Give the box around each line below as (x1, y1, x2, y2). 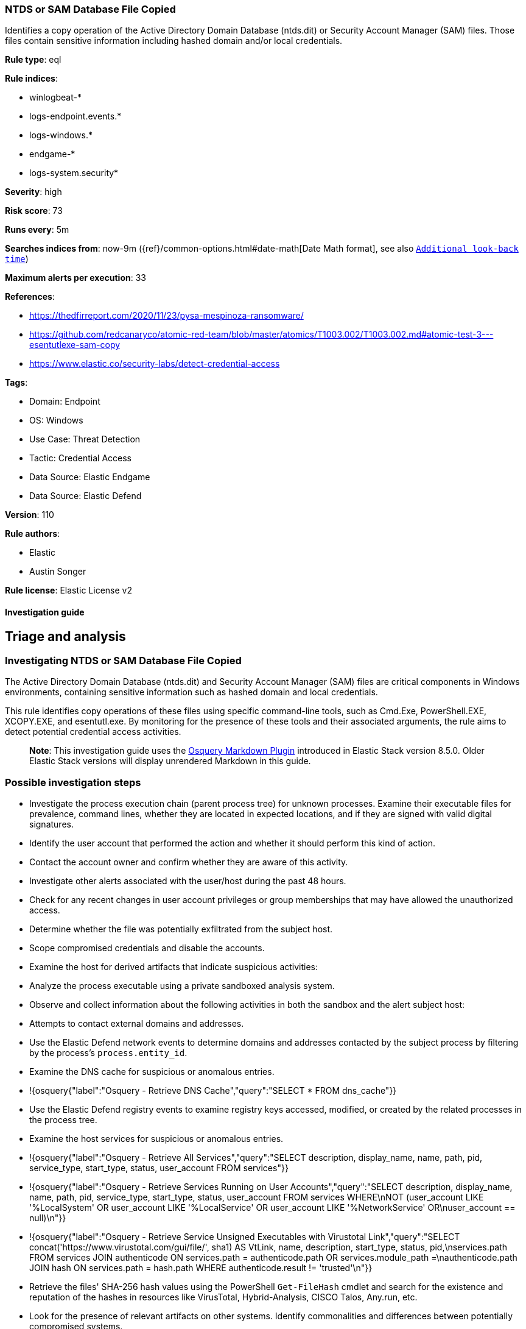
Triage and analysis (5, 628, 126, 644)
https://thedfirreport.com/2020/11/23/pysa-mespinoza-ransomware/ (29, 310, 304, 321)
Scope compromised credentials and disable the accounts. (29, 943, 265, 954)
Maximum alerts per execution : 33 (5, 272, 146, 283)
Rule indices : (5, 73, 58, 84)
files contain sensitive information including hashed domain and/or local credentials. (5, 35, 343, 46)
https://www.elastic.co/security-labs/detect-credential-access (29, 358, 280, 369)
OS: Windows (29, 415, 83, 426)
